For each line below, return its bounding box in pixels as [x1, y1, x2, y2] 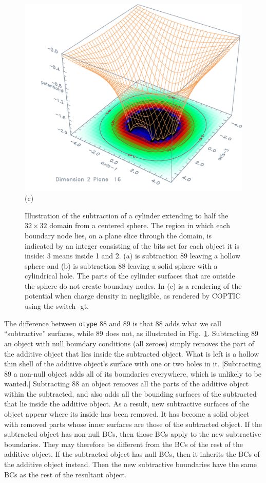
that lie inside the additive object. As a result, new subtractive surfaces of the [4, 398, 249, 409]
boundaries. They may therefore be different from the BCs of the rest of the [4, 438, 243, 449]
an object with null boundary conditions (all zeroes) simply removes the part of [4, 338, 254, 348]
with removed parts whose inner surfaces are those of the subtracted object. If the [4, 418, 262, 429]
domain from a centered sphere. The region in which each [49, 220, 230, 231]
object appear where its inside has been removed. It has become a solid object [4, 408, 250, 419]
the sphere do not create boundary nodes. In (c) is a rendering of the [25, 280, 242, 291]
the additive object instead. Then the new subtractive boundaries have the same [4, 459, 257, 470]
